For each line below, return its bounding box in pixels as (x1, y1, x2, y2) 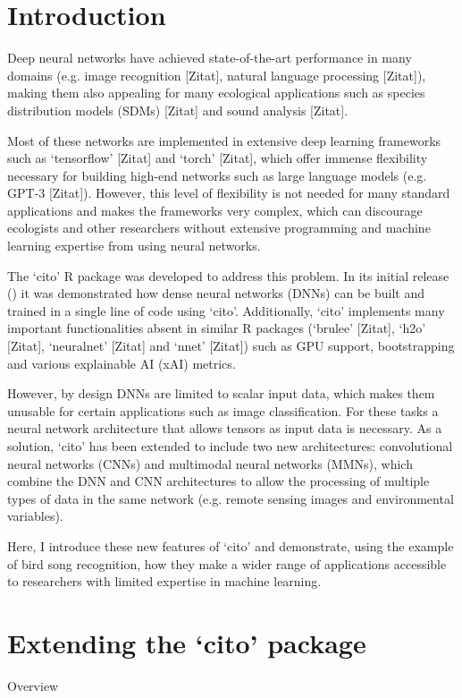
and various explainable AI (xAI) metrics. (7, 353, 236, 372)
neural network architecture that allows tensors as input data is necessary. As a (7, 419, 442, 438)
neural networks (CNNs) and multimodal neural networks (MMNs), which (7, 454, 413, 472)
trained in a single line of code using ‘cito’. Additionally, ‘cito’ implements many (7, 301, 445, 319)
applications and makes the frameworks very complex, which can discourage (7, 200, 423, 219)
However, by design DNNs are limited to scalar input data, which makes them (7, 384, 435, 403)
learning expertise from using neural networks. (7, 236, 261, 255)
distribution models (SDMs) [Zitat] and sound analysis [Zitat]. (7, 100, 349, 119)
